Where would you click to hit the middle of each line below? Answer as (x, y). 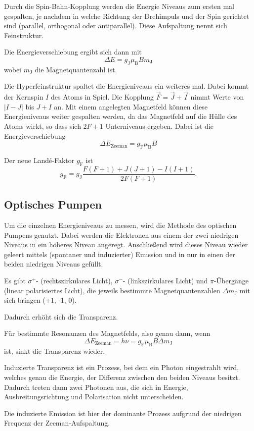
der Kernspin (24, 97)
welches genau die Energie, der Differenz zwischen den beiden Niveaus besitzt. (122, 377)
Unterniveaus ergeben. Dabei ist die (160, 126)
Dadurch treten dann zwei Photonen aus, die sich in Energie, (96, 387)
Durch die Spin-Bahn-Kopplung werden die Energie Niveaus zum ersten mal (119, 6)
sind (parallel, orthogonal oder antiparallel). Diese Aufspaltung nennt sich (116, 26)
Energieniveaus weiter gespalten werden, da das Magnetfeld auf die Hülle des (121, 116)
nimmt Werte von (217, 97)
